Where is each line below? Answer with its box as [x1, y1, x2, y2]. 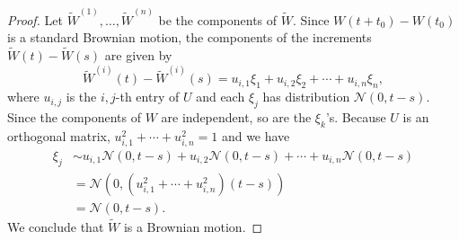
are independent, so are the [161, 107, 312, 126]
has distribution [262, 87, 350, 106]
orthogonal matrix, [7, 126, 110, 145]
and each [196, 87, 245, 106]
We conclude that [7, 217, 104, 236]
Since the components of [7, 107, 142, 126]
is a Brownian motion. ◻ [123, 217, 263, 236]
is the [66, 87, 97, 106]
